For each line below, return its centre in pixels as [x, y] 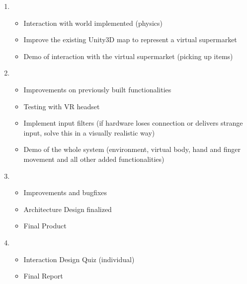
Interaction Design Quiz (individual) [79, 259]
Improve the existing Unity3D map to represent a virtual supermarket [130, 39]
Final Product [45, 226]
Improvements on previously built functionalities [97, 89]
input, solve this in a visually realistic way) [89, 132]
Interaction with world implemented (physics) [93, 23]
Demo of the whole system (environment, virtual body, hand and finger [132, 149]
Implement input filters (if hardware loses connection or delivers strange [133, 123]
